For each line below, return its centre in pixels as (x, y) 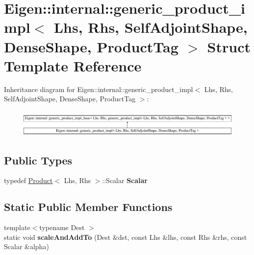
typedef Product (28, 180)
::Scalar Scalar (125, 180)
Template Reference (73, 65)
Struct (229, 46)
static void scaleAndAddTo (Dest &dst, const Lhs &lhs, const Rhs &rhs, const (126, 237)
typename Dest (62, 227)
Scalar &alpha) (26, 246)
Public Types (38, 160)
